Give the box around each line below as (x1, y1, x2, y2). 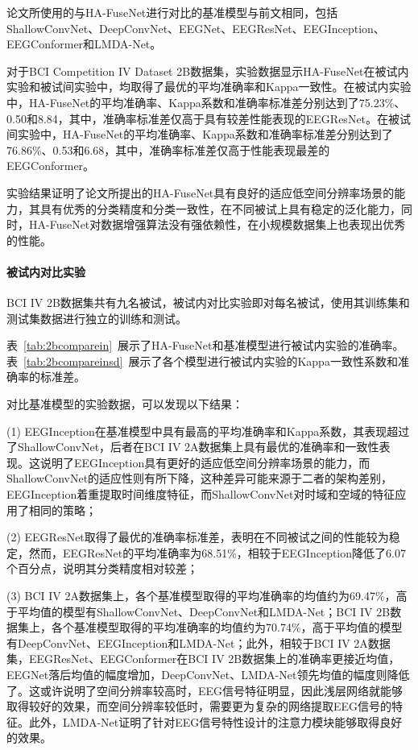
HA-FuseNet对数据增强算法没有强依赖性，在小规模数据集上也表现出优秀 (28, 216, 406, 233)
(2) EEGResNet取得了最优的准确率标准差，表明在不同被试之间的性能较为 (6, 528, 389, 545)
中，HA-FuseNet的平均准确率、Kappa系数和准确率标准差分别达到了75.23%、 (6, 93, 406, 110)
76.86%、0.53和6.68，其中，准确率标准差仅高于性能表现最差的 (6, 141, 330, 158)
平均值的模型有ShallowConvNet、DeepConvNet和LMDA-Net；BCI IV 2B (17, 603, 391, 619)
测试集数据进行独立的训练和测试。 (6, 309, 187, 326)
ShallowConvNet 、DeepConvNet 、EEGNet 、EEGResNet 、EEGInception (6, 19, 374, 36)
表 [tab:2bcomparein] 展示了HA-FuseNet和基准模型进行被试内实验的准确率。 (6, 337, 404, 354)
